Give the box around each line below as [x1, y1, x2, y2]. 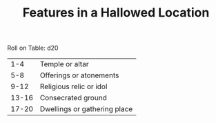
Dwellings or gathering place [39, 104, 133, 114]
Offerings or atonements [39, 70, 119, 80]
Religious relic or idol [39, 82, 108, 91]
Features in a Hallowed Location [22, 5, 210, 21]
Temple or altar [39, 59, 89, 69]
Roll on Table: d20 [7, 44, 59, 53]
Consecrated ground [39, 93, 107, 103]
